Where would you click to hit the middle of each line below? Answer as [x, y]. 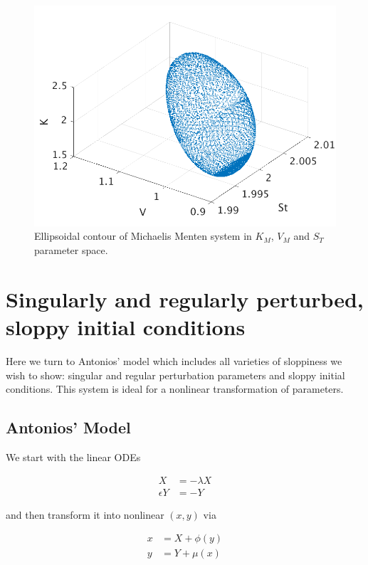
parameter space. [71, 250]
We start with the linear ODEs [73, 456]
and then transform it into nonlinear [85, 514]
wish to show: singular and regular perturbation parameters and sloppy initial [175, 375]
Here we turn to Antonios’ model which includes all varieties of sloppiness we [174, 360]
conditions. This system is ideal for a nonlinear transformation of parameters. [175, 389]
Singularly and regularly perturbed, [185, 299]
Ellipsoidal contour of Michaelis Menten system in [143, 236]
